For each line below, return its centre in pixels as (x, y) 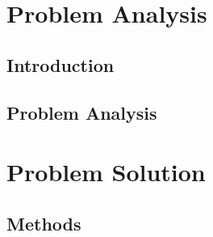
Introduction (61, 64)
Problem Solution (106, 172)
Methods (44, 223)
